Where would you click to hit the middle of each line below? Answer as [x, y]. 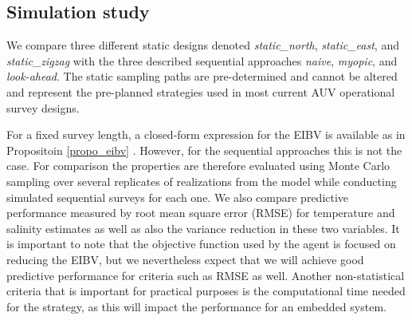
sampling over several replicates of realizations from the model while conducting [202, 181]
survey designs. [43, 107]
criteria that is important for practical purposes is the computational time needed [206, 291]
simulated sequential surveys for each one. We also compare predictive [178, 197]
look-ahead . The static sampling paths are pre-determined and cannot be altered [202, 76]
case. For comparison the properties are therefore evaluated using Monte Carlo [198, 166]
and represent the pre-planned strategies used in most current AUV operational [201, 91]
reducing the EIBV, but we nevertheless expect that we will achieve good [185, 259]
